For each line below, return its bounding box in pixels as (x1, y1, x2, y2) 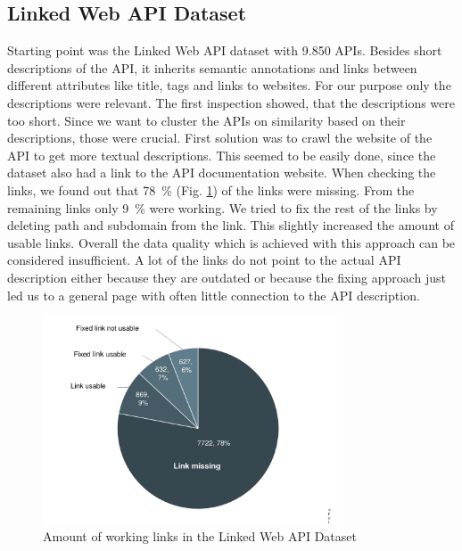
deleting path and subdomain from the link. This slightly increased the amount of (7, 216, 454, 234)
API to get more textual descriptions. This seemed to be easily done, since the (7, 145, 436, 164)
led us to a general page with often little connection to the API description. (7, 285, 420, 304)
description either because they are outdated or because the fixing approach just (7, 267, 447, 286)
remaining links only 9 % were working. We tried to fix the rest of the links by (7, 198, 438, 217)
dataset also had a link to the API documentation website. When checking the (7, 163, 436, 182)
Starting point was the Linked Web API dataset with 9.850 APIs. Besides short (7, 41, 442, 60)
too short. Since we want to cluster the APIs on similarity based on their (7, 111, 406, 129)
